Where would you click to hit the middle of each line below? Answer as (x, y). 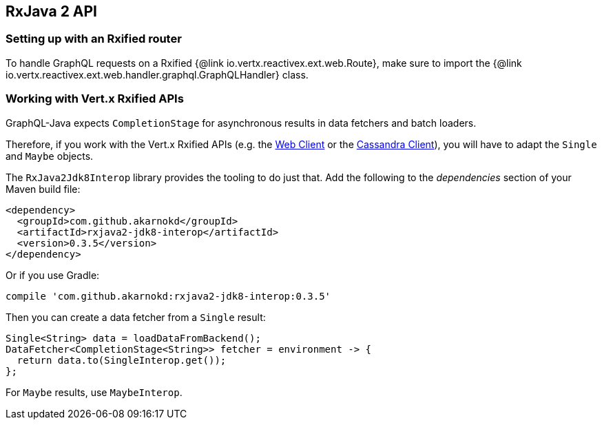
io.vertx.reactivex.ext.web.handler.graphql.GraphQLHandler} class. (157, 74)
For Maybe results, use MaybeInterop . (94, 392)
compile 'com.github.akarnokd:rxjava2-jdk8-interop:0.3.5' (168, 296)
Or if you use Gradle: (53, 275)
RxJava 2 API (52, 11)
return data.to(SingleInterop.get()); (122, 360)
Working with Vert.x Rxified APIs (95, 99)
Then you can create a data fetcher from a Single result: (136, 317)
